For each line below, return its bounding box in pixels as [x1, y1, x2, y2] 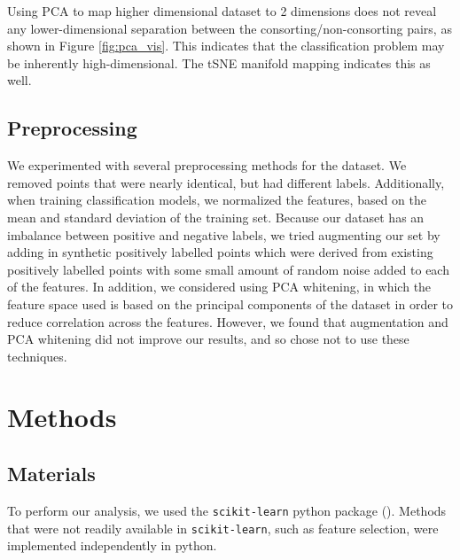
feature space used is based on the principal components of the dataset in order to [7, 294, 454, 313]
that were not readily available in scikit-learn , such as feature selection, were [7, 518, 439, 537]
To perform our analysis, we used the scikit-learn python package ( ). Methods [7, 501, 447, 519]
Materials [7, 460, 96, 487]
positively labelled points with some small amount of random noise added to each [7, 260, 449, 278]
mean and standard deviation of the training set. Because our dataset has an [7, 207, 425, 226]
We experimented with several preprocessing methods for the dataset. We [7, 156, 407, 175]
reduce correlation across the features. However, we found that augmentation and [7, 312, 448, 331]
